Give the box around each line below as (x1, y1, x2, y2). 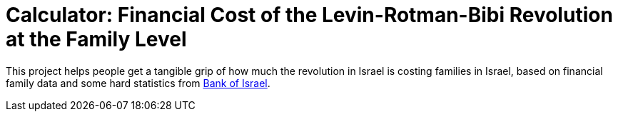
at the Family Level (6, 27, 187, 51)
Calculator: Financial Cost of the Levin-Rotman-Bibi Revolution (6, 3, 613, 27)
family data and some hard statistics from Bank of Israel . (6, 76, 270, 89)
